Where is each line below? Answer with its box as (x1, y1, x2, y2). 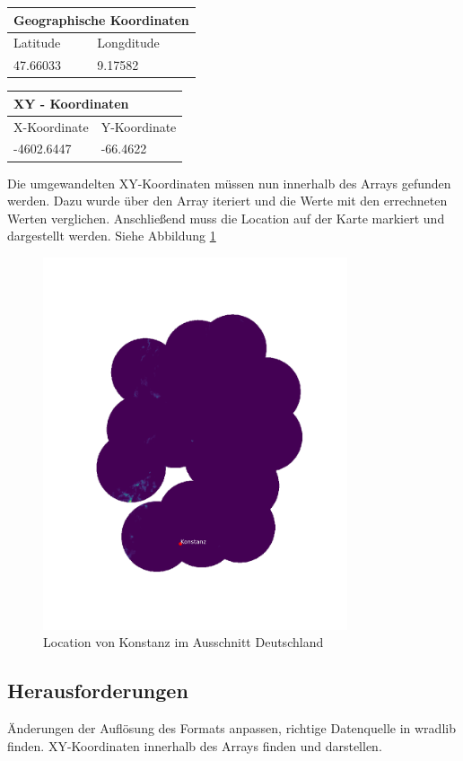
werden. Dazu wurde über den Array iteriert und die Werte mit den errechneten (7, 191, 448, 210)
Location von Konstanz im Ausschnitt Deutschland (43, 633, 324, 652)
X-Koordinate (13, 117, 89, 136)
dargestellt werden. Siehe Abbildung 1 (7, 226, 216, 245)
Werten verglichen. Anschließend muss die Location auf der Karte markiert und (7, 208, 445, 227)
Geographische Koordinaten (13, 10, 189, 29)
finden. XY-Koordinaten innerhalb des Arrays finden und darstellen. (7, 736, 382, 755)
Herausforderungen (7, 677, 188, 704)
